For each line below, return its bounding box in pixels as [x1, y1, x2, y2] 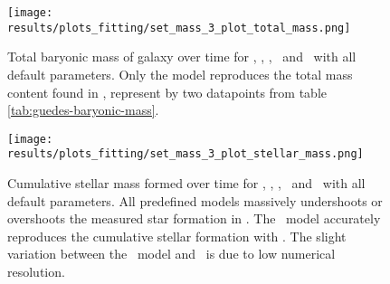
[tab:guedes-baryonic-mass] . [7, 100, 159, 119]
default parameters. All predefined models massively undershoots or [7, 191, 383, 210]
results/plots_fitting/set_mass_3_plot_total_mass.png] [7, 21, 351, 34]
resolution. [7, 261, 65, 280]
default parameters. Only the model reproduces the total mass [7, 64, 353, 83]
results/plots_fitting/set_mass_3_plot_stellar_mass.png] [7, 147, 364, 161]
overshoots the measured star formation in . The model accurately [7, 209, 381, 228]
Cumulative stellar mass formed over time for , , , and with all [7, 174, 366, 192]
